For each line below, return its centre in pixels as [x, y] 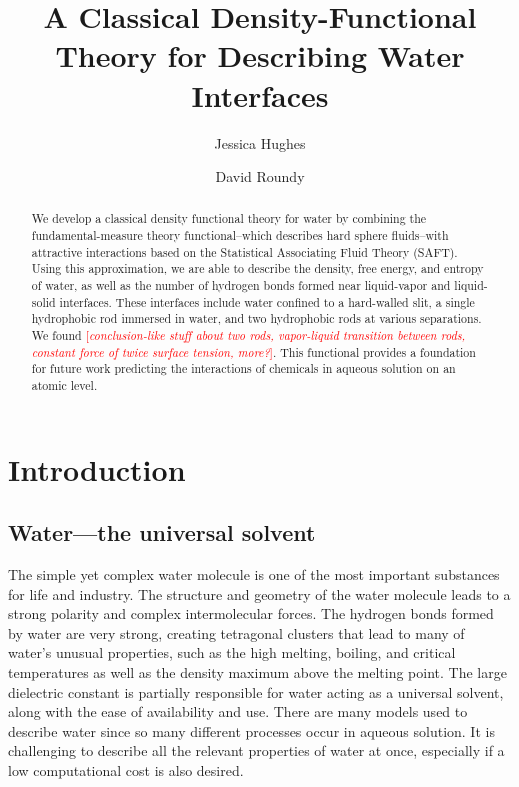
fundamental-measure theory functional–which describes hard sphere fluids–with [240, 235]
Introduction [97, 468]
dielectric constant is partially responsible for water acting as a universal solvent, [256, 691]
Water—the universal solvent [162, 532]
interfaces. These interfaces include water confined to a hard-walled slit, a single [267, 301]
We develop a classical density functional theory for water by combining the [229, 218]
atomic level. [64, 385]
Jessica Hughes [260, 142]
